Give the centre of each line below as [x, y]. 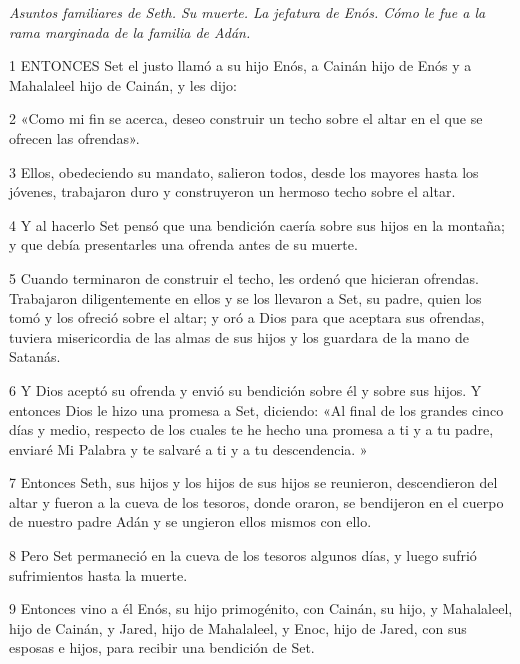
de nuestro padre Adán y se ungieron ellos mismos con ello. [190, 521]
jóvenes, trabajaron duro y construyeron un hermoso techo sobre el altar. [232, 191]
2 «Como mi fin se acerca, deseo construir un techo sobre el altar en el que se [246, 118]
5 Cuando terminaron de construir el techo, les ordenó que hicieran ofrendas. [244, 277]
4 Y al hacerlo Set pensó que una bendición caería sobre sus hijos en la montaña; [257, 224]
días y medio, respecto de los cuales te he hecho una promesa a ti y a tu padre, [251, 429]
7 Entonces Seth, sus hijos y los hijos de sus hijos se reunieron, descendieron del [253, 482]
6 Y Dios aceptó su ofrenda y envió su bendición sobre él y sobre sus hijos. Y [245, 389]
